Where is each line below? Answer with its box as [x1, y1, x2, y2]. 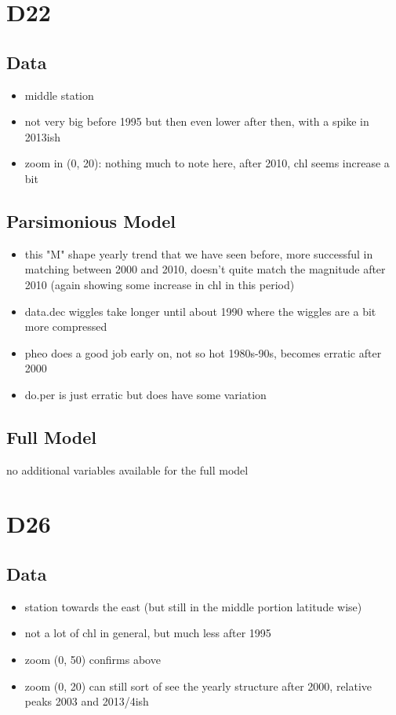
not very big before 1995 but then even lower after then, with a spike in [24, 113, 369, 130]
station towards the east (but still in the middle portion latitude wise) [24, 598, 362, 614]
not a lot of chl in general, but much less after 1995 [24, 625, 271, 641]
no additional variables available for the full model [6, 461, 249, 478]
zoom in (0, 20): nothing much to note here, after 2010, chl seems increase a [24, 155, 390, 171]
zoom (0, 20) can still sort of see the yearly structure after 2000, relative [24, 677, 372, 694]
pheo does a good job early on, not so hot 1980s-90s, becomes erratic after [24, 344, 382, 361]
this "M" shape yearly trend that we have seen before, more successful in [24, 245, 373, 262]
